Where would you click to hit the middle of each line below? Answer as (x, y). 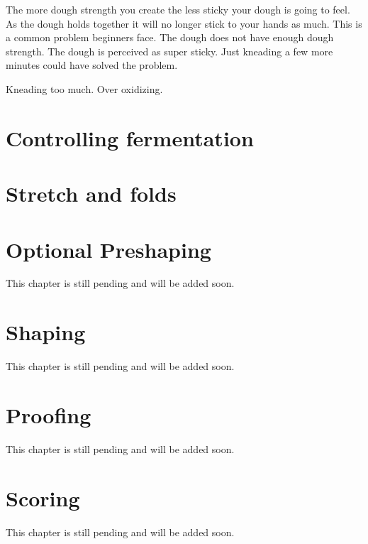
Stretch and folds (91, 194)
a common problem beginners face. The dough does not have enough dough (170, 37)
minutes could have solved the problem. (92, 65)
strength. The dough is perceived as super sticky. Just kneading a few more (169, 51)
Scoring (43, 497)
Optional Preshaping (108, 249)
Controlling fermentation (130, 137)
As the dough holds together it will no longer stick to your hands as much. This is (184, 23)
